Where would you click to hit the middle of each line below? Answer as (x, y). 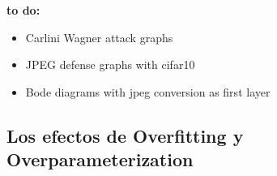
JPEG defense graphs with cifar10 (110, 64)
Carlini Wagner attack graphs (99, 37)
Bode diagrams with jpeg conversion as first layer (148, 91)
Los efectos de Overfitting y (125, 135)
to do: (23, 10)
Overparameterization (100, 159)
